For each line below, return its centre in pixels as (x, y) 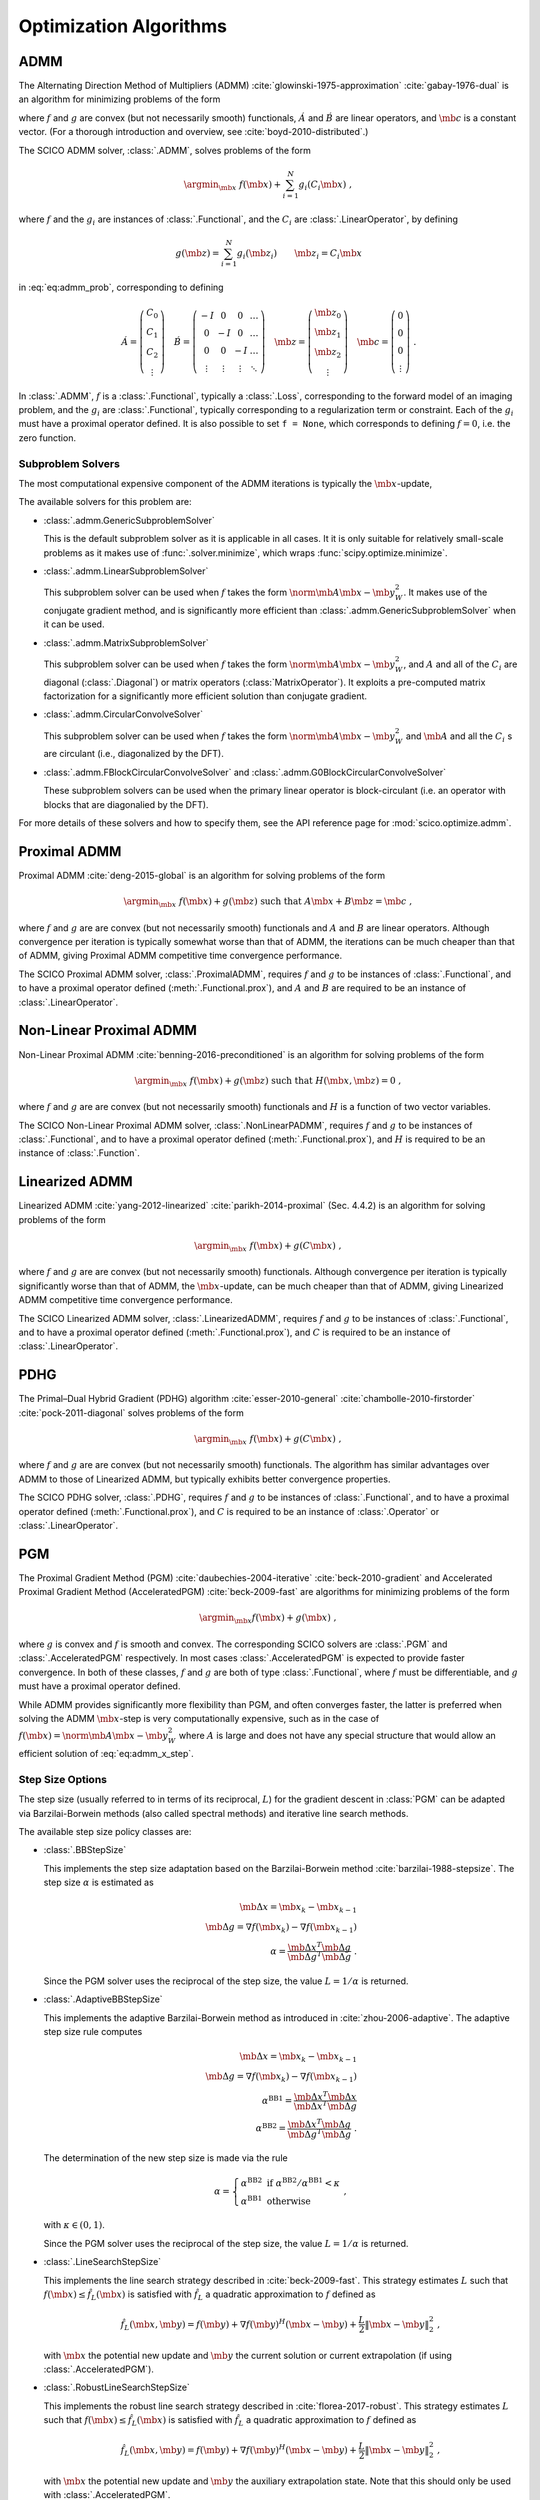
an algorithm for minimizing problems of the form (119, 99)
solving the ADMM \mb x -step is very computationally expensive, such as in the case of (199, 1718)
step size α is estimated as (98, 1882)
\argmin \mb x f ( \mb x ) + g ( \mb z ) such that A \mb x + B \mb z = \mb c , (268, 902)
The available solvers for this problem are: (105, 502)
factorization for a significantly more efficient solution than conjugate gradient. (205, 696)
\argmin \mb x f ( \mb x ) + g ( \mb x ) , (268, 1619)
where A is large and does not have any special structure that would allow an (337, 1736)
